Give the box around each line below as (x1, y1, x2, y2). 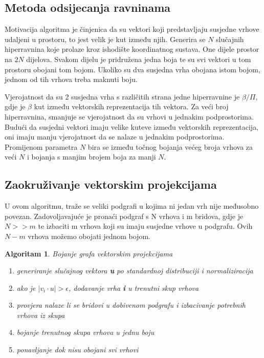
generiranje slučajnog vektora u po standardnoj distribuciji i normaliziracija (16, 265, 253, 276)
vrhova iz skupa (16, 309, 65, 320)
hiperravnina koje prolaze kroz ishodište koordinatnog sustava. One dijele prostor (5, 44, 259, 54)
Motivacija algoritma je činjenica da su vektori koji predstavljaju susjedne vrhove (5, 24, 259, 34)
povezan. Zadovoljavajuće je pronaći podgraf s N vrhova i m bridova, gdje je (5, 210, 244, 221)
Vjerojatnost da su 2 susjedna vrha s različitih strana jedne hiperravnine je (5, 91, 240, 102)
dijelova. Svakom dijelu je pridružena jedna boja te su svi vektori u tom (26, 53, 251, 64)
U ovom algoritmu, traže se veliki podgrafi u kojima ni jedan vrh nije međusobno (5, 201, 259, 211)
